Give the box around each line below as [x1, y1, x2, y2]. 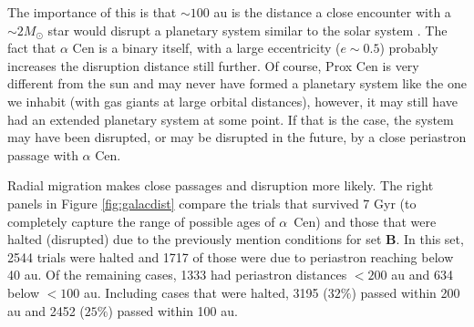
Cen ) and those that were [294, 211, 437, 230]
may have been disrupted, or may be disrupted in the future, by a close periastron [7, 128, 467, 147]
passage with [7, 145, 78, 164]
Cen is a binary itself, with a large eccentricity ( [72, 38, 341, 57]
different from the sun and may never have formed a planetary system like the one [7, 74, 467, 93]
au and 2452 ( [7, 301, 85, 320]
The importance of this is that [7, 3, 177, 21]
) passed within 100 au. [108, 301, 238, 320]
